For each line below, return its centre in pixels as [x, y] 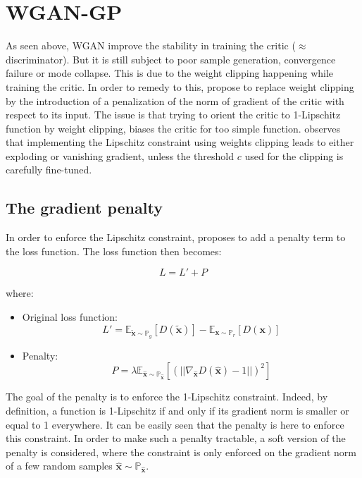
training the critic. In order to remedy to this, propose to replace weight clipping [180, 86]
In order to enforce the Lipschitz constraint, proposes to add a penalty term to [176, 237]
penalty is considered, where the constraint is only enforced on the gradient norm [181, 452]
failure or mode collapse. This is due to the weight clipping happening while [170, 73]
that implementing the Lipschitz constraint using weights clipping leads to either [180, 142]
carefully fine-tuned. [49, 170]
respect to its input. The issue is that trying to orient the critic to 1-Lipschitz [173, 115]
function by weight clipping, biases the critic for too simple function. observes [173, 128]
